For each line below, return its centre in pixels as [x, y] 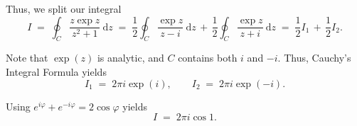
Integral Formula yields [56, 71]
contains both [208, 58]
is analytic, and [130, 58]
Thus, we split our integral [64, 8]
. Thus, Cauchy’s [314, 58]
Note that [27, 58]
